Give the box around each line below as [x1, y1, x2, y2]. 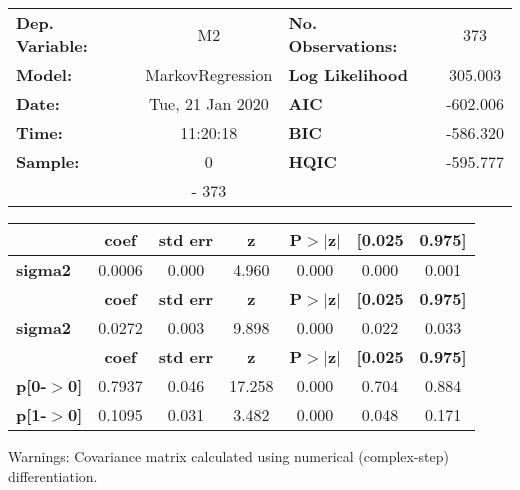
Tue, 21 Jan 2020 [148, 92, 269, 115]
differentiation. [8, 465, 98, 486]
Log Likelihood [288, 63, 408, 86]
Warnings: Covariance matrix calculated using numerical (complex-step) [8, 446, 449, 466]
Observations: [288, 34, 398, 57]
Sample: [16, 150, 80, 173]
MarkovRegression [145, 63, 273, 86]
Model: [16, 63, 73, 86]
